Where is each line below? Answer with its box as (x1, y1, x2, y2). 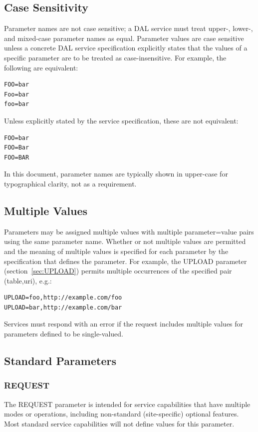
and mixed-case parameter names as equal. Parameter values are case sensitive (4, 32, 244, 43)
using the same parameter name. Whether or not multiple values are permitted (4, 236, 246, 246)
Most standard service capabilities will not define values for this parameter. (4, 418, 235, 428)
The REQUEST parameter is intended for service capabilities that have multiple (4, 398, 251, 409)
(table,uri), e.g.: (4, 275, 52, 285)
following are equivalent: (4, 62, 78, 72)
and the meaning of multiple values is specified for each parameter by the (4, 245, 229, 256)
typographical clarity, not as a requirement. (4, 178, 137, 188)
